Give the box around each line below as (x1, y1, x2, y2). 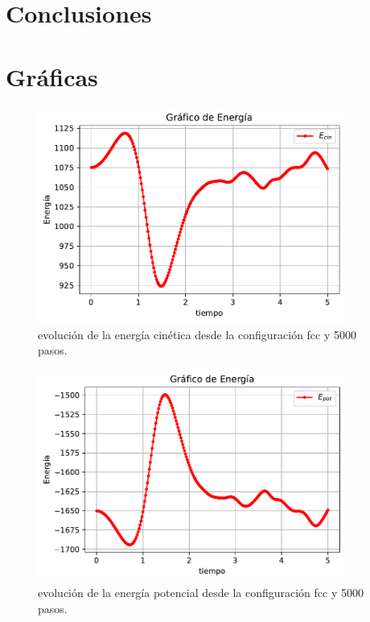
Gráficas (6, 60, 98, 93)
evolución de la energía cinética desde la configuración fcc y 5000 (38, 326, 357, 342)
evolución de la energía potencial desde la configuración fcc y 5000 (38, 584, 364, 601)
